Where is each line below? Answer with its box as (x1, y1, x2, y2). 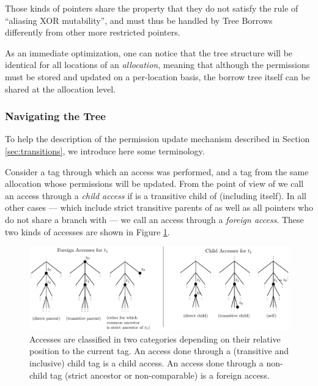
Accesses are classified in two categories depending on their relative (29, 332, 281, 345)
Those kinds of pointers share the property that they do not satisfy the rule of (5, 2, 298, 14)
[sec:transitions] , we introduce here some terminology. (5, 144, 205, 157)
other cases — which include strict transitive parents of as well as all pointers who (5, 201, 313, 214)
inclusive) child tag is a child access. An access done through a (29, 356, 264, 369)
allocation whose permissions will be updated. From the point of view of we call (5, 177, 304, 190)
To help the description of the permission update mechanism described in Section (5, 132, 310, 145)
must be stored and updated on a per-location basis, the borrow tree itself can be (5, 70, 310, 83)
